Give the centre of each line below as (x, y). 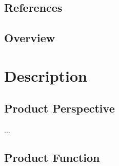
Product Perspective (60, 108)
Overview (30, 38)
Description (46, 75)
